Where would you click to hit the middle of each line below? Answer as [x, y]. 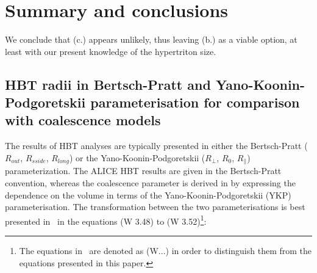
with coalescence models [83, 120]
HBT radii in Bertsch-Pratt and [108, 84]
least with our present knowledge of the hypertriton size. [111, 51]
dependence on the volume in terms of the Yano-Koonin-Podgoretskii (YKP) [148, 195]
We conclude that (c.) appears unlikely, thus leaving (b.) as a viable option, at [151, 39]
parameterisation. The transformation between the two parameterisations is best [155, 207]
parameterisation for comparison [195, 102]
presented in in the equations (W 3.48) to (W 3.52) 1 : [106, 220]
